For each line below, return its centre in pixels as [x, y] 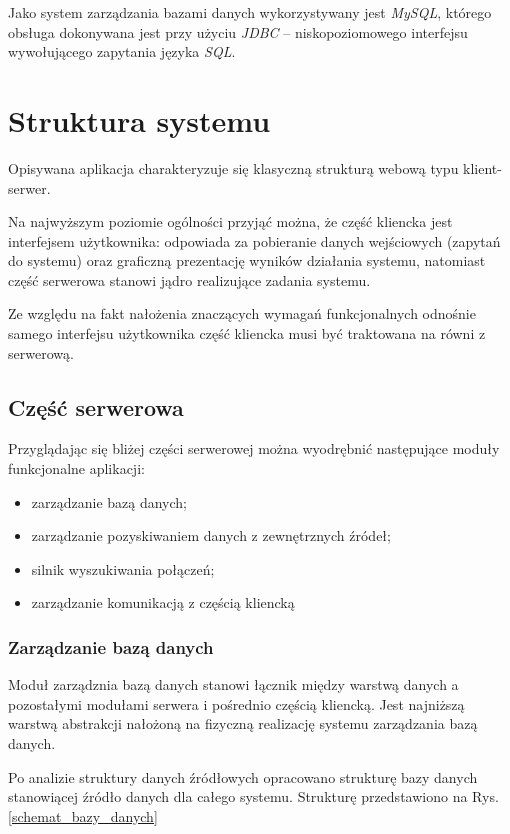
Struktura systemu [139, 119]
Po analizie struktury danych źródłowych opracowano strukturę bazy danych [243, 776]
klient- [482, 167]
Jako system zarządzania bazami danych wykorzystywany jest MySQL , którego [250, 12]
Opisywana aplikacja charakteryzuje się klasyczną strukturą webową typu [233, 167]
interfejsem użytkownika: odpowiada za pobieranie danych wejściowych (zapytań [254, 240]
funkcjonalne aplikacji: [76, 468]
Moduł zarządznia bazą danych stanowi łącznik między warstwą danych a [233, 684]
